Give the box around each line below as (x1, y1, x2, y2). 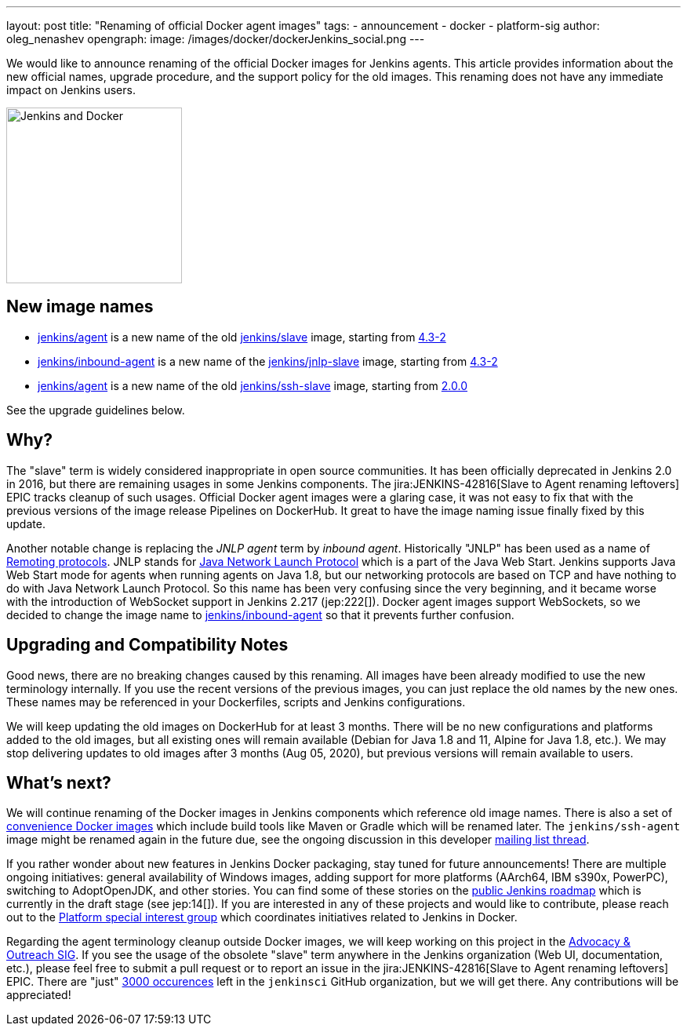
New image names (6, 297, 154, 317)
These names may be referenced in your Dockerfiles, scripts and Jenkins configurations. (6, 695, 466, 709)
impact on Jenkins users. (6, 83, 136, 97)
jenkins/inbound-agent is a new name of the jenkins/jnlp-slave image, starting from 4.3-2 (38, 354, 498, 368)
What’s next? (6, 772, 111, 793)
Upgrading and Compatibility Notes (6, 635, 289, 655)
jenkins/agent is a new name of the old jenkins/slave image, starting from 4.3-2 (38, 330, 446, 344)
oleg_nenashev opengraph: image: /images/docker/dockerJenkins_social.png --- (6, 32, 425, 46)
